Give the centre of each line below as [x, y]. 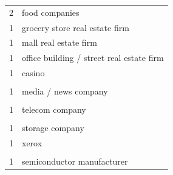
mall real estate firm [59, 42]
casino [33, 73]
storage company [53, 128]
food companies [51, 12]
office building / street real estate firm [93, 58]
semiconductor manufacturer [75, 161]
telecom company [54, 109]
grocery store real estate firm [76, 27]
